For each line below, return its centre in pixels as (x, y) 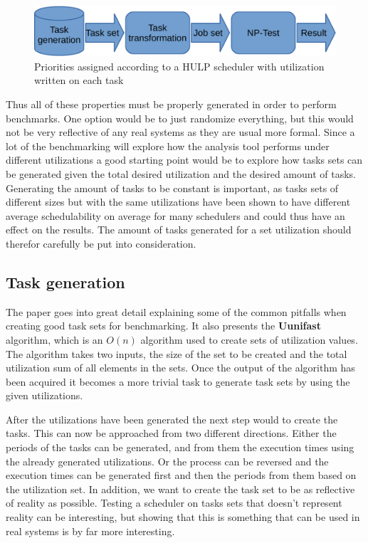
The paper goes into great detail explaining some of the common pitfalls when (176, 311)
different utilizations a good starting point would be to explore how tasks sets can (184, 160)
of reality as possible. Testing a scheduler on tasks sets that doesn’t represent (174, 503)
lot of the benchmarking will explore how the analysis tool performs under (168, 146)
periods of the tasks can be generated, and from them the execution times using (180, 447)
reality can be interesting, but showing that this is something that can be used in (183, 517)
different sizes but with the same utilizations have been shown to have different (178, 202)
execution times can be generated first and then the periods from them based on (181, 475)
